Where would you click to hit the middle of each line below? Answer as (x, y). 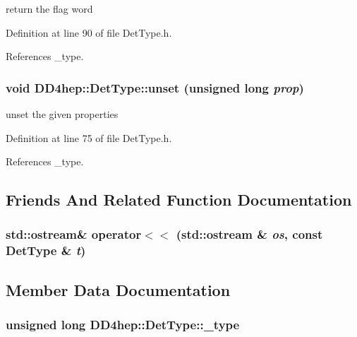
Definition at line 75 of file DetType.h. (89, 137)
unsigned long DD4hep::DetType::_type (123, 325)
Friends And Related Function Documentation (179, 200)
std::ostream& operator (74, 234)
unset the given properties (62, 114)
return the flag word (49, 8)
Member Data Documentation (118, 289)
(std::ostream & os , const (249, 234)
